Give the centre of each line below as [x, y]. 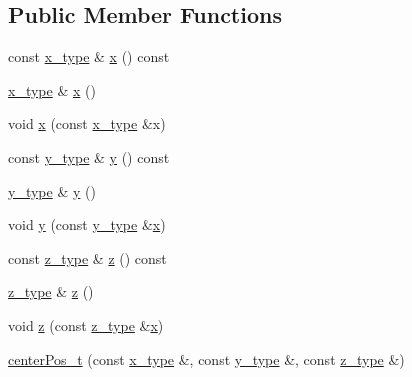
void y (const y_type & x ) [87, 224]
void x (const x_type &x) [87, 123]
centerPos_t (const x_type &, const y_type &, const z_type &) [206, 358]
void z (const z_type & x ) [86, 324]
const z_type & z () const [87, 257]
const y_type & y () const [89, 156]
